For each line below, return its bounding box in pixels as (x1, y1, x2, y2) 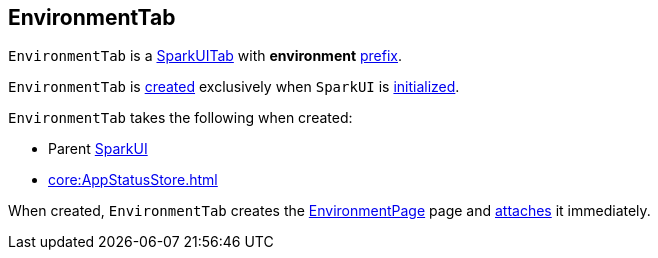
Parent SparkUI (48, 140, 148, 158)
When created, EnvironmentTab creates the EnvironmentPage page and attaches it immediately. (8, 202, 651, 220)
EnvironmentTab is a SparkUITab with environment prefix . (8, 47, 403, 65)
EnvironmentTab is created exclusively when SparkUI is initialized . (8, 78, 460, 96)
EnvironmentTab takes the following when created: (8, 109, 353, 127)
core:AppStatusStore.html (48, 171, 218, 189)
